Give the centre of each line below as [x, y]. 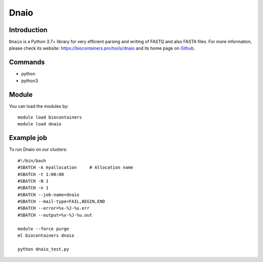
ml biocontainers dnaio [46, 236]
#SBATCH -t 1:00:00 [41, 174]
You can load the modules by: [39, 106]
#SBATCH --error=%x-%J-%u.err [54, 208]
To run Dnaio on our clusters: [38, 149]
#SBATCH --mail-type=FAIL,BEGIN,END [61, 201]
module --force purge [43, 229]
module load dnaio [40, 124]
